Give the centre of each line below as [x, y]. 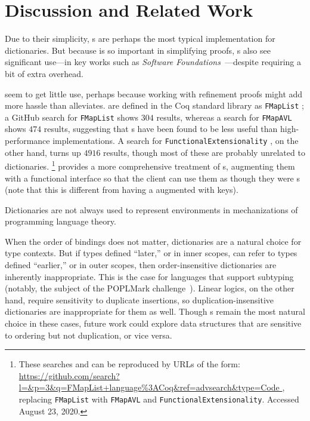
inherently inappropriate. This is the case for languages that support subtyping [149, 276]
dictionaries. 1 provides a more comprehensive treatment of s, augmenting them [150, 165]
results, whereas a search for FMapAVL [224, 117]
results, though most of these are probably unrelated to [204, 152]
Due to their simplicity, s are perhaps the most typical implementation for [140, 39]
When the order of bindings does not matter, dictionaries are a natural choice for [153, 241]
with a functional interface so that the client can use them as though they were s [153, 178]
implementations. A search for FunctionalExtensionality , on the [176, 140]
